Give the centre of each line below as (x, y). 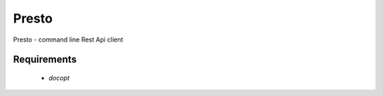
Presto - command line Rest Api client (68, 40)
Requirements (45, 60)
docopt (59, 78)
